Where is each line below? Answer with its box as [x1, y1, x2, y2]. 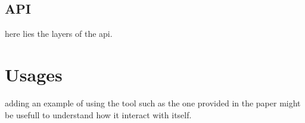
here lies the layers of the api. [5, 27, 113, 40]
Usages [5, 62, 63, 86]
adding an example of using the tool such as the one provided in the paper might [5, 96, 301, 109]
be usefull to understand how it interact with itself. [5, 108, 192, 121]
